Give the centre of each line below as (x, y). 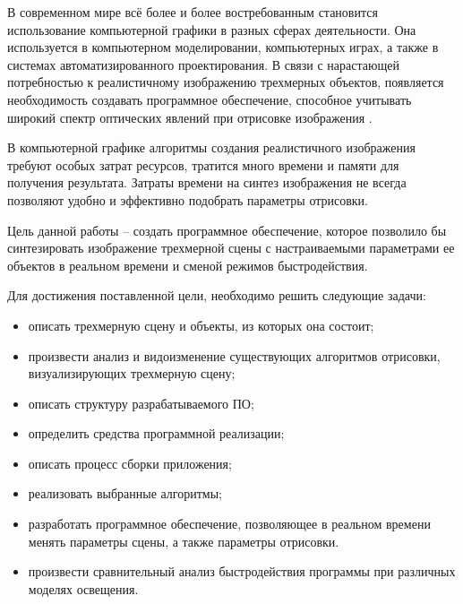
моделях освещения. (83, 588)
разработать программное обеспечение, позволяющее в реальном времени (229, 524)
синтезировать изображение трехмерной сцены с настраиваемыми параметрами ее (231, 248)
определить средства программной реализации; (156, 433)
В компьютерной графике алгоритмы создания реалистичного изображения (211, 147)
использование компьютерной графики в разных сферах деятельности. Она (212, 29)
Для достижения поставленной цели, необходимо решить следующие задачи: (217, 295)
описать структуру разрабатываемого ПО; (141, 403)
